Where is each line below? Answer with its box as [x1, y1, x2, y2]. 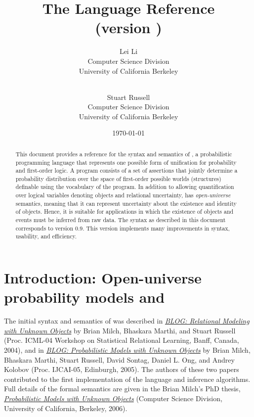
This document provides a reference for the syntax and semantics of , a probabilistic [15, 149, 232, 158]
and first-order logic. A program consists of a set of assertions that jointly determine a [15, 166, 238, 175]
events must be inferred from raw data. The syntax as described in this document [15, 216, 226, 224]
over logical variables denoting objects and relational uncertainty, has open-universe [15, 191, 231, 199]
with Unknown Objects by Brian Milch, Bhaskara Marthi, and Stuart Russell [4, 325, 236, 335]
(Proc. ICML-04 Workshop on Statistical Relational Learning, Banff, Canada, [4, 335, 239, 345]
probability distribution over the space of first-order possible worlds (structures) [15, 174, 221, 183]
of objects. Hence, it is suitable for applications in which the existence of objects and [15, 207, 234, 216]
